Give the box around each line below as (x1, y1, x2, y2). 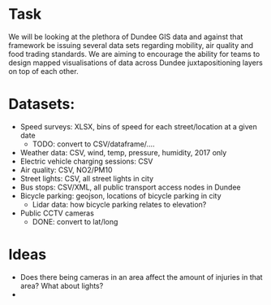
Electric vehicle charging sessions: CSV (19, 156, 153, 166)
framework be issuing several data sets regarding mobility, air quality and (8, 40, 254, 50)
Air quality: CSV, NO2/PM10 (19, 164, 113, 175)
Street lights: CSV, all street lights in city (19, 173, 154, 183)
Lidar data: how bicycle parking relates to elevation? (32, 199, 207, 209)
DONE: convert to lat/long (32, 216, 118, 226)
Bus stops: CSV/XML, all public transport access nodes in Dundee (19, 182, 241, 192)
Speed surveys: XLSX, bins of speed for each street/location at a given (19, 121, 258, 131)
